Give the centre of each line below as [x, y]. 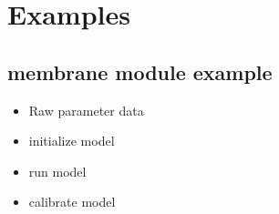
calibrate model [72, 202]
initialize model [72, 141]
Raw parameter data [86, 110]
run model [57, 171]
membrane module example [140, 71]
